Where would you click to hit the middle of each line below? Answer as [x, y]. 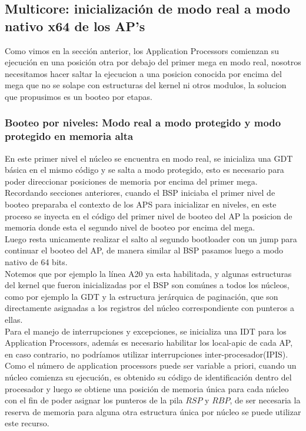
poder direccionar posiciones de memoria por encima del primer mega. [131, 181]
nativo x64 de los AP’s [75, 26]
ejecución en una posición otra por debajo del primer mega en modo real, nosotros [153, 62]
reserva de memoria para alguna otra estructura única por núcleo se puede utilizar [153, 411]
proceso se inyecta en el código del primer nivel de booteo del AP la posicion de [149, 215]
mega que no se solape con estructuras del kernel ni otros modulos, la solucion [146, 85]
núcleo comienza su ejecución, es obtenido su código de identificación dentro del [148, 377]
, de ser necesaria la [265, 400]
